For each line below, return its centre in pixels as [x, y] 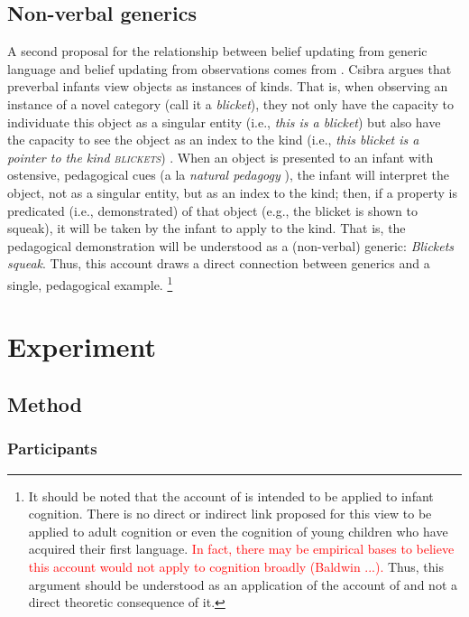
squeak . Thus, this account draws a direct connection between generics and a [219, 263]
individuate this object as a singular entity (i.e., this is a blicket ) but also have [224, 122]
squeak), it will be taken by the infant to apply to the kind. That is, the [207, 228]
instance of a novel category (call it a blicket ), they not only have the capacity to [230, 103]
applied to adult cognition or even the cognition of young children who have [238, 531]
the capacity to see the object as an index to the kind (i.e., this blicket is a [213, 140]
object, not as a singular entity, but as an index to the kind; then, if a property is [233, 192]
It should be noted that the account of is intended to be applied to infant [231, 495]
